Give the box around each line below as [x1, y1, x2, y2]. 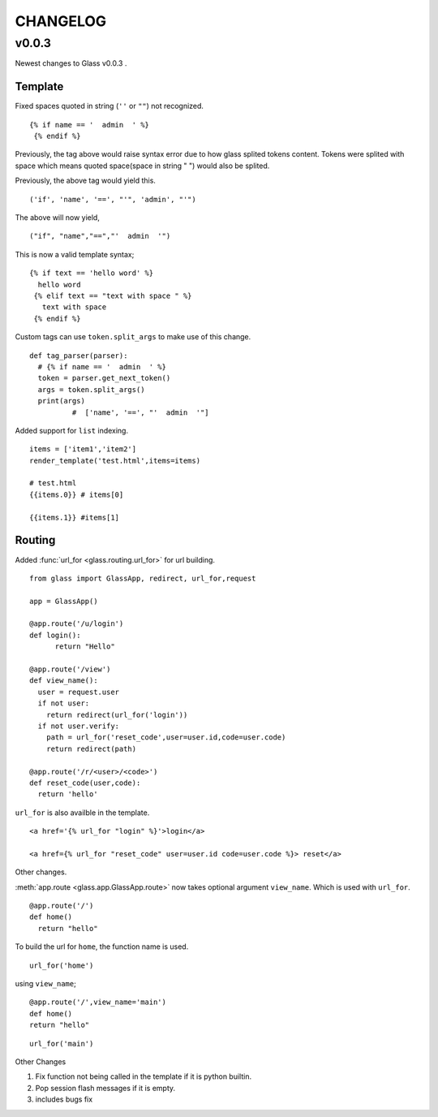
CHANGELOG [15, 12, 107, 30]
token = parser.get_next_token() [37, 373, 171, 383]
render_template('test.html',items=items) [29, 455, 201, 465]
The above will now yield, [15, 213, 101, 222]
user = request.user [37, 687, 120, 697]
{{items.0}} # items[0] [29, 489, 124, 499]
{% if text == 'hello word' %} [29, 269, 154, 278]
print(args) [37, 396, 85, 406]
